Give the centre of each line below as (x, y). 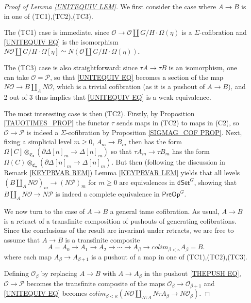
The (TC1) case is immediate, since (57, 32)
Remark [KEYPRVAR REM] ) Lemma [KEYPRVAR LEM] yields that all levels (122, 172)
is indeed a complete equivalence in (108, 194)
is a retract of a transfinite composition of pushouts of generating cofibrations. (120, 220)
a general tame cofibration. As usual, (165, 211)
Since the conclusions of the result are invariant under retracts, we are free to (119, 230)
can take (17, 77)
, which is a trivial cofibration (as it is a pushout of (129, 86)
